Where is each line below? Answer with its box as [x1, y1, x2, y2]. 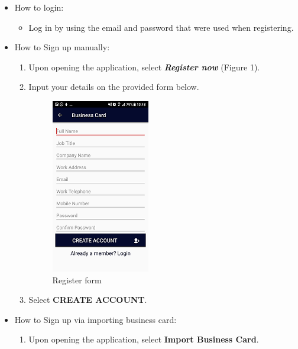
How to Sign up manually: [14, 41, 110, 53]
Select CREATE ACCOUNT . [28, 293, 147, 306]
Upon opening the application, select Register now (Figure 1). [28, 60, 260, 73]
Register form [52, 273, 102, 286]
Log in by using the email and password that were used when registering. [28, 21, 294, 33]
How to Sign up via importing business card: [14, 313, 177, 325]
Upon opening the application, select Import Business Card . [28, 333, 259, 345]
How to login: [14, 1, 64, 13]
